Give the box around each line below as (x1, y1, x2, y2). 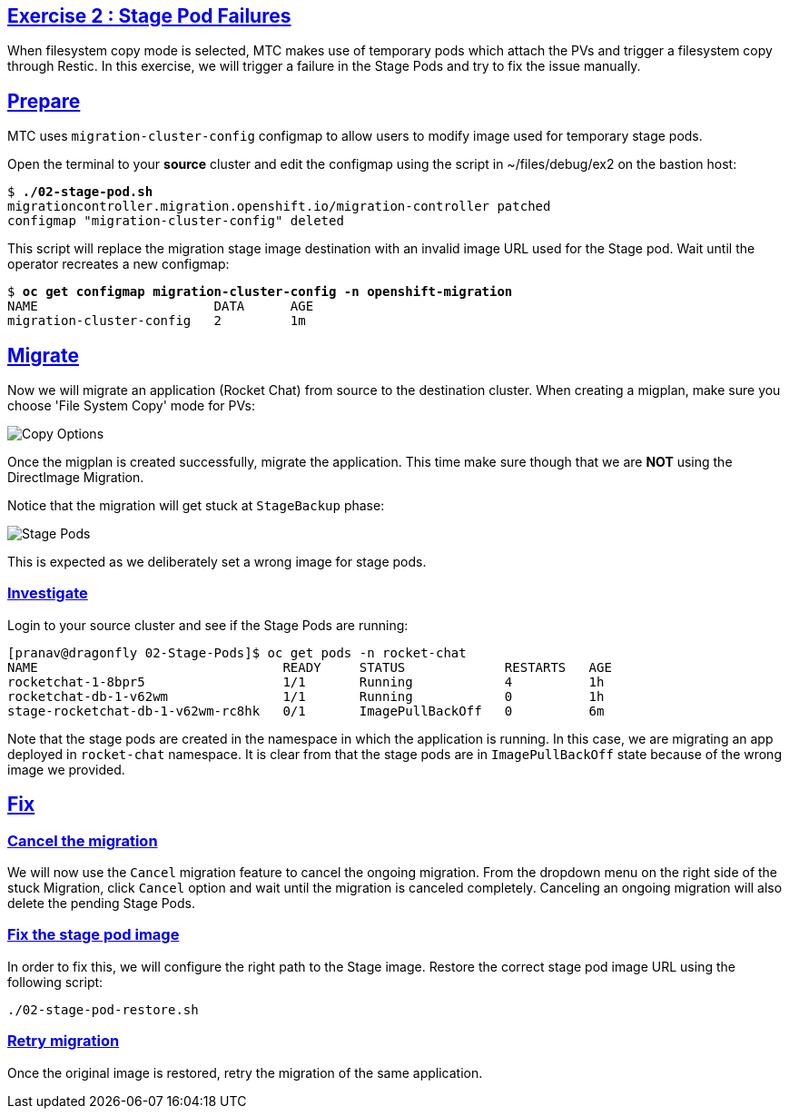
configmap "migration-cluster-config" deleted (7, 213, 344, 229)
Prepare (7, 89, 81, 113)
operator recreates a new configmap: (7, 256, 230, 272)
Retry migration (7, 1032, 120, 1051)
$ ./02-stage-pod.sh (7, 184, 153, 200)
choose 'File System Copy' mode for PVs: (7, 398, 255, 414)
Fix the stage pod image (7, 925, 180, 944)
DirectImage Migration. (7, 469, 144, 486)
